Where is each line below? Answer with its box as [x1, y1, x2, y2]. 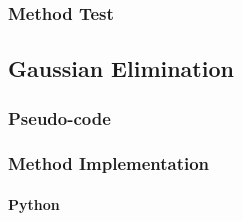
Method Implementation [8, 151, 210, 176]
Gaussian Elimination [8, 53, 234, 84]
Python [8, 193, 60, 214]
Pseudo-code [8, 105, 111, 130]
